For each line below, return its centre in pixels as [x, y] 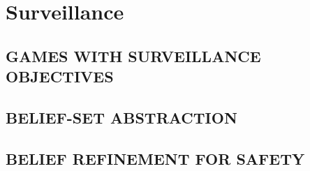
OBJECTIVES [60, 76]
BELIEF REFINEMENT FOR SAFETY [155, 158]
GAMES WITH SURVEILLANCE [133, 55]
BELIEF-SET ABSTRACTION [121, 117]
